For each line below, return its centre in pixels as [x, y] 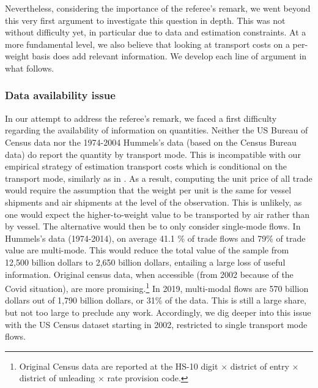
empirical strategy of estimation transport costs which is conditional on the [146, 166]
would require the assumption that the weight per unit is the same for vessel [148, 190]
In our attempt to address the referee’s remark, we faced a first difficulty [141, 118]
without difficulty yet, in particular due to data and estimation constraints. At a [156, 32]
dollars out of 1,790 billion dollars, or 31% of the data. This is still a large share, [156, 300]
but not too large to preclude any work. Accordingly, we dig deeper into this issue [158, 312]
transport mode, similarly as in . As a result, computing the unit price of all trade [159, 178]
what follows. [30, 68]
